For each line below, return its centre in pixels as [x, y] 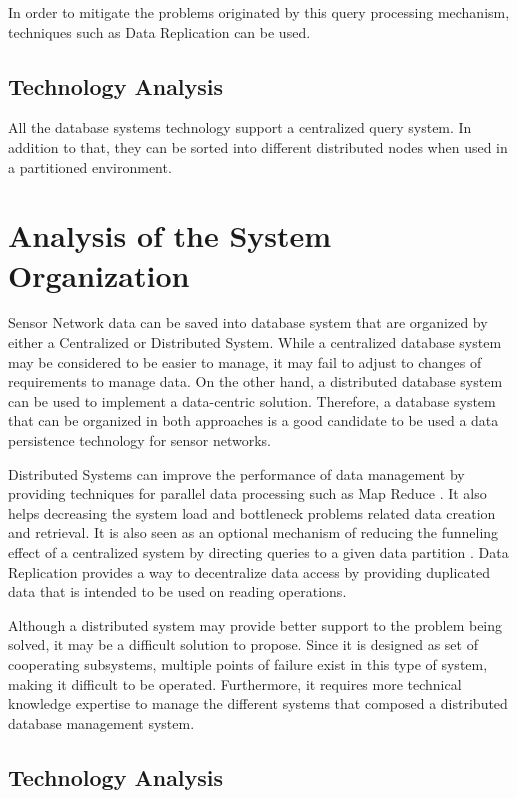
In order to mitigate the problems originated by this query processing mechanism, [259, 12]
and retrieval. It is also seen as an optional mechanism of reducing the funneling [253, 532]
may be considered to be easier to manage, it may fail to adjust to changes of [245, 361]
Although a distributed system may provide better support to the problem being [255, 624]
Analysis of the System [170, 235]
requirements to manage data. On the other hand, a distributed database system [255, 381]
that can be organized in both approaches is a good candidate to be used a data [253, 420]
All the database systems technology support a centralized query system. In [240, 127]
